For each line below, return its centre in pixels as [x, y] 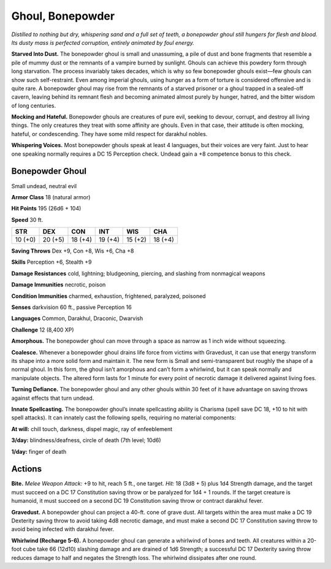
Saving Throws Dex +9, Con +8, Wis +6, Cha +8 [73, 251]
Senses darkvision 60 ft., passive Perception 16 [71, 307]
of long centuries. [34, 105]
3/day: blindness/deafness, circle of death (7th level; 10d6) [86, 440]
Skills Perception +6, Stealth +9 [51, 262]
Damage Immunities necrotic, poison [59, 284]
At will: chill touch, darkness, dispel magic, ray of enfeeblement [92, 429]
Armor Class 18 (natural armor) [51, 197]
